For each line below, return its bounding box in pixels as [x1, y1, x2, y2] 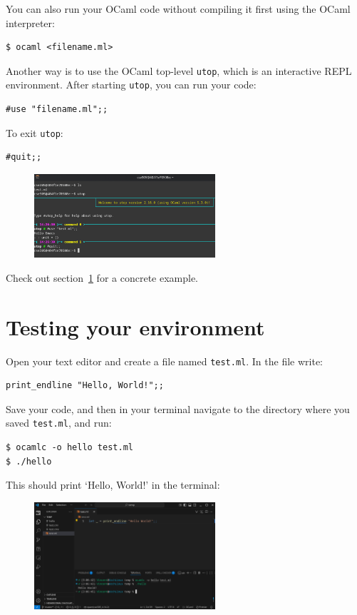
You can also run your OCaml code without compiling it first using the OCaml [6, 1, 351, 16]
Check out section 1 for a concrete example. [6, 270, 199, 285]
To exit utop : [6, 125, 63, 140]
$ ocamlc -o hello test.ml [6, 442, 133, 453]
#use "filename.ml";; [6, 104, 108, 115]
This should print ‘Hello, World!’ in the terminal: [6, 477, 220, 492]
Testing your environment [6, 312, 265, 341]
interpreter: [6, 15, 55, 30]
